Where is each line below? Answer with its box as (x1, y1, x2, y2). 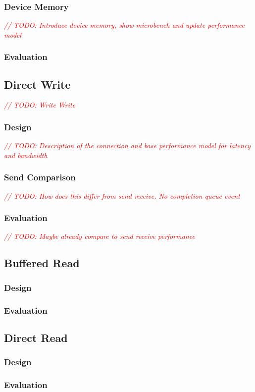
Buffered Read (4, 255, 80, 271)
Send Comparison (4, 171, 76, 183)
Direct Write (4, 76, 71, 92)
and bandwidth (4, 150, 48, 160)
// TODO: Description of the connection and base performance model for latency (4, 140, 251, 151)
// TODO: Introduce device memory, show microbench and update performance (4, 20, 245, 30)
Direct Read (4, 330, 68, 345)
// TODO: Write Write (4, 100, 76, 110)
